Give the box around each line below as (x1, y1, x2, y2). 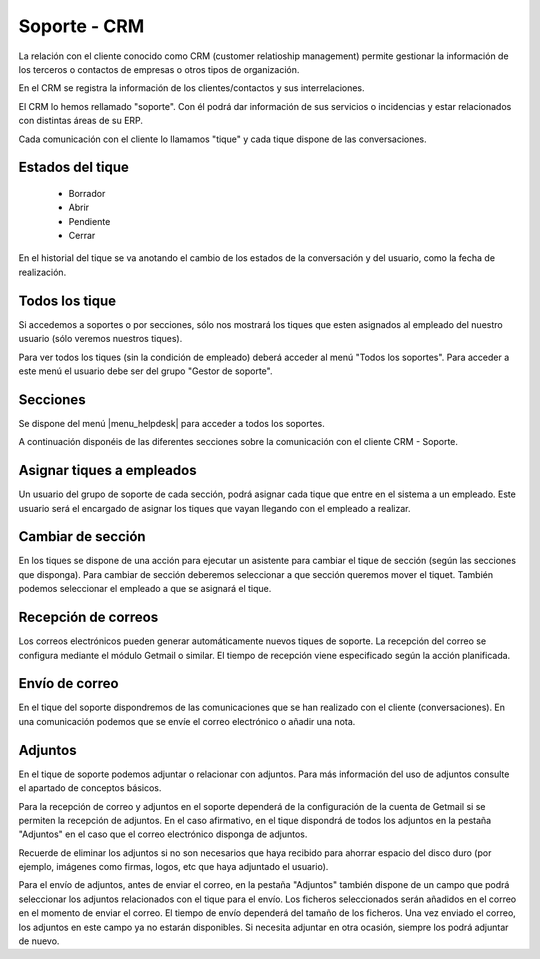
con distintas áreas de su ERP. (18, 115, 144, 127)
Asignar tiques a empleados (18, 462, 197, 479)
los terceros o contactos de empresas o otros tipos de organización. (18, 63, 300, 75)
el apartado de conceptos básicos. (18, 782, 162, 794)
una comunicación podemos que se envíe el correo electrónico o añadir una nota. (18, 715, 356, 727)
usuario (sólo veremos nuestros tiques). (18, 333, 183, 345)
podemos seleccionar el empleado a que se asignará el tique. (18, 583, 272, 595)
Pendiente (68, 215, 111, 227)
